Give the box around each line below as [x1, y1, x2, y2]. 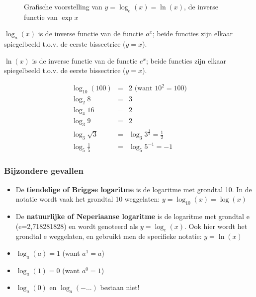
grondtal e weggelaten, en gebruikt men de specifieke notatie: [15, 231, 202, 241]
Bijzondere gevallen [4, 164, 84, 177]
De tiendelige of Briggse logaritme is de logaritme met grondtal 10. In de [15, 184, 252, 194]
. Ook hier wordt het [184, 221, 248, 231]
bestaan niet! [100, 282, 140, 293]
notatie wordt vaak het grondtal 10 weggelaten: [15, 194, 160, 204]
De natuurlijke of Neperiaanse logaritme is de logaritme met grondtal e [15, 211, 250, 221]
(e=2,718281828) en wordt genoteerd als [15, 221, 138, 231]
